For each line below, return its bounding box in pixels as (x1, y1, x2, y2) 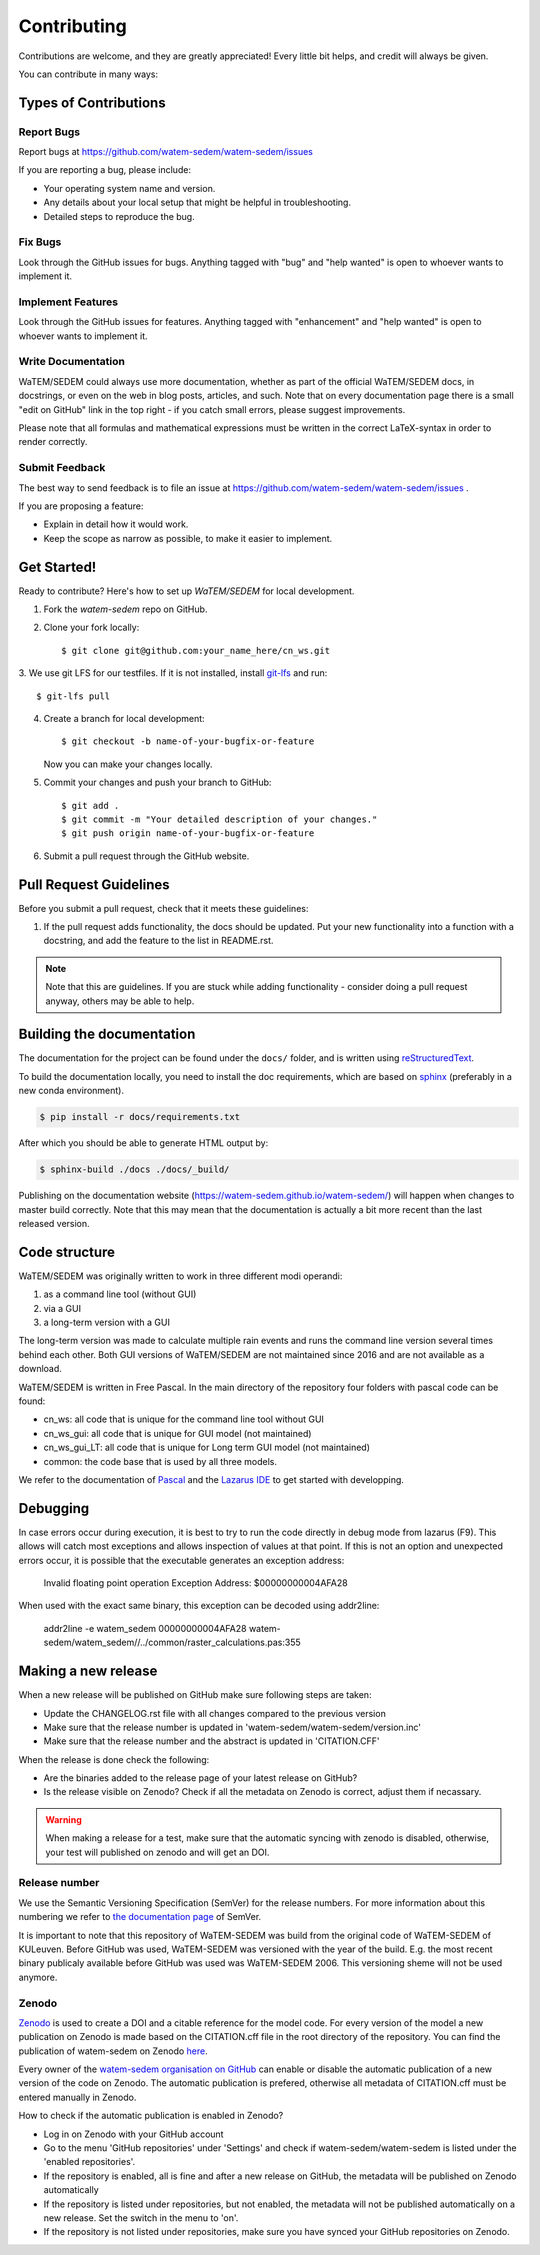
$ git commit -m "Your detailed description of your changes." (61, 813, 378, 825)
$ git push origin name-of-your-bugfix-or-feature (61, 828, 315, 839)
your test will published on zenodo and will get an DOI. (45, 1846, 270, 1858)
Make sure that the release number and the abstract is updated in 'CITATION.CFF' (43, 1735, 380, 1747)
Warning (45, 1813, 82, 1825)
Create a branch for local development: (43, 712, 205, 724)
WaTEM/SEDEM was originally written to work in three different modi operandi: (18, 1270, 343, 1282)
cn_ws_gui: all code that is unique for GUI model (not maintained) (43, 1427, 312, 1439)
